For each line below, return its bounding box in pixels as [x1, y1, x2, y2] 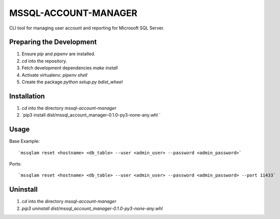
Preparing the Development [9, 38, 97, 46]
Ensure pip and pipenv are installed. [21, 51, 96, 57]
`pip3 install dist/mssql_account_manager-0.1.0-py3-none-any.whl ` [21, 112, 161, 118]
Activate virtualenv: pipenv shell [21, 72, 87, 78]
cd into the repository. [21, 58, 67, 64]
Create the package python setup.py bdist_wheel [21, 79, 123, 85]
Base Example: [9, 138, 40, 144]
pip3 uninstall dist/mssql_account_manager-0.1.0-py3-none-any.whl [21, 205, 163, 212]
